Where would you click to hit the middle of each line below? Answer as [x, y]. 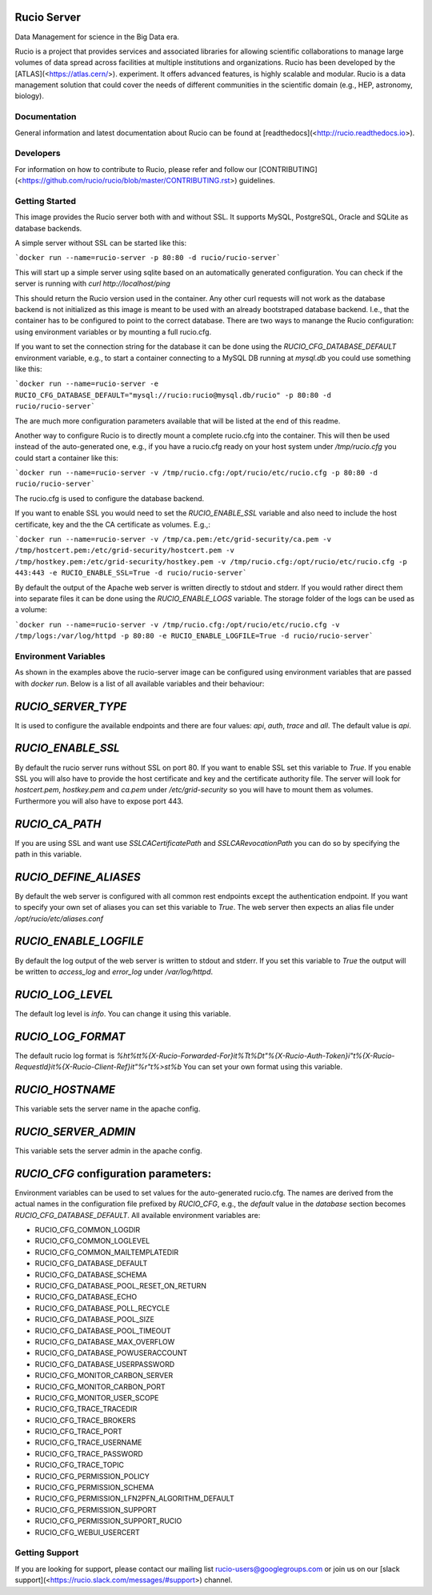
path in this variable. [48, 854]
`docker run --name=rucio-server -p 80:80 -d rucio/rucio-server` [148, 258]
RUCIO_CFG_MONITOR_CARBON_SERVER [104, 1376]
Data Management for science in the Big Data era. [97, 37]
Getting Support [47, 1553]
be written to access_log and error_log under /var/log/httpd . [114, 972]
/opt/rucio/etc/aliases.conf [59, 918]
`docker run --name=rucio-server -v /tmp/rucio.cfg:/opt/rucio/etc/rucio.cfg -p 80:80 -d [196, 473]
